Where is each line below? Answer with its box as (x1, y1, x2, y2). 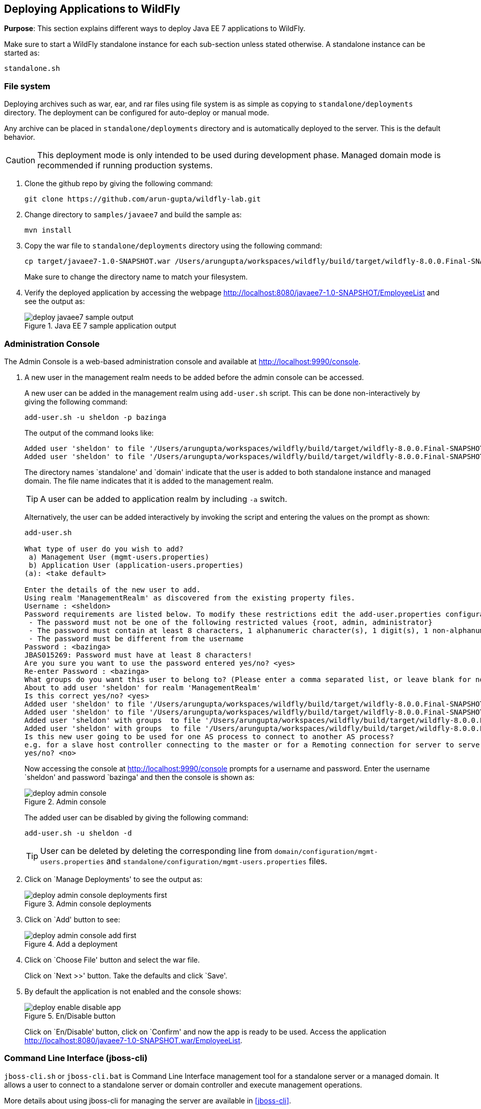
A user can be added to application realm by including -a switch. (40, 493, 287, 504)
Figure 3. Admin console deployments (24, 899, 152, 908)
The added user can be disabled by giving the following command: (24, 813, 249, 822)
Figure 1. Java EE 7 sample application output (24, 321, 176, 331)
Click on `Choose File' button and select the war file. (24, 955, 200, 964)
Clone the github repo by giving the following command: (24, 179, 213, 188)
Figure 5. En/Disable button (24, 1011, 116, 1020)
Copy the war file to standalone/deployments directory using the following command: (24, 241, 322, 250)
